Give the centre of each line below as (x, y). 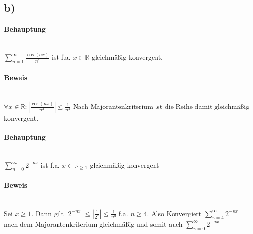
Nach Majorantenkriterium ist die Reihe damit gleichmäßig (161, 106)
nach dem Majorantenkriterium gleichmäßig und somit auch (93, 224)
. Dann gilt (48, 213)
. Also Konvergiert (174, 213)
